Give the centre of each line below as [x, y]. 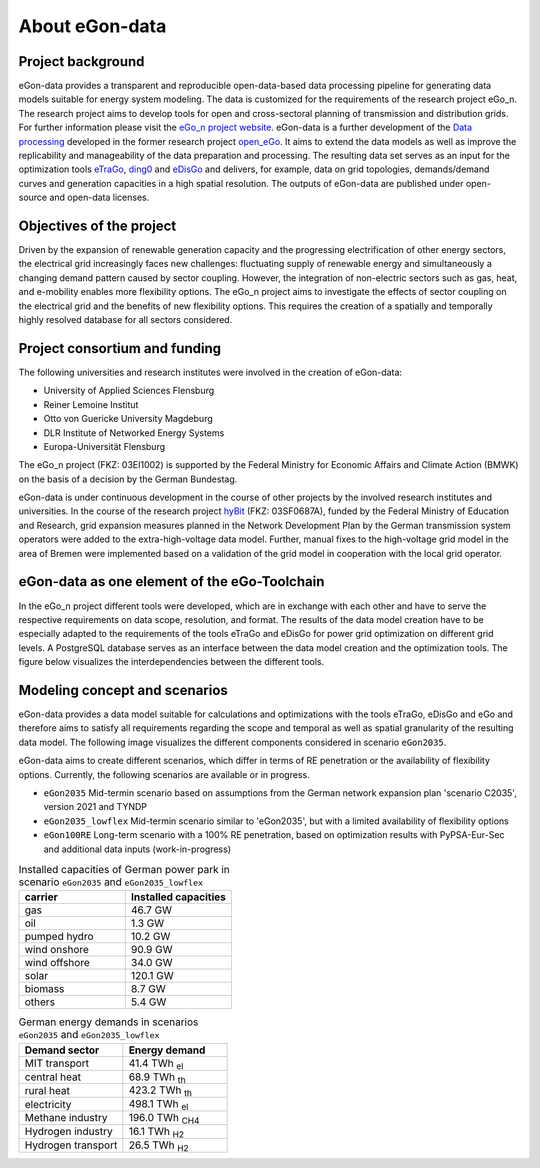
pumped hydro [59, 937]
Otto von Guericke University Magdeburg [128, 419]
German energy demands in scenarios [108, 1022]
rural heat [47, 1090]
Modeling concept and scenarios [123, 690]
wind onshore [57, 950]
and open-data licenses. [99, 197]
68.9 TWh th [157, 1077]
